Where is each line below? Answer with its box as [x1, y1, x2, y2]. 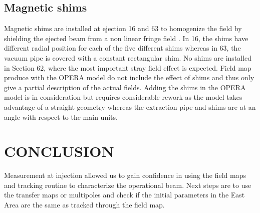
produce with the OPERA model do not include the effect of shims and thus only [4, 72, 254, 83]
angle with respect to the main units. [4, 111, 118, 122]
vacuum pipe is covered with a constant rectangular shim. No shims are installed [4, 52, 252, 63]
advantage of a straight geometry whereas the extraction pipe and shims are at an [4, 101, 256, 112]
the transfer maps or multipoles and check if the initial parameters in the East [4, 189, 245, 200]
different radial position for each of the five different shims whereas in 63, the [4, 43, 241, 53]
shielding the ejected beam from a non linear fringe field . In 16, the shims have [4, 33, 248, 43]
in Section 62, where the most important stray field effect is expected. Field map [4, 62, 251, 73]
